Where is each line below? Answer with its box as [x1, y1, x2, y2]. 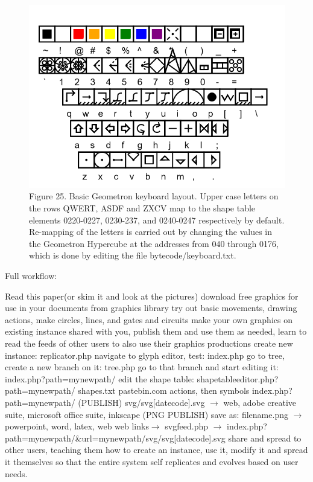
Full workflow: [5, 269, 57, 281]
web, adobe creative [223, 396, 297, 408]
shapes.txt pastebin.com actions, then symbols [78, 384, 250, 397]
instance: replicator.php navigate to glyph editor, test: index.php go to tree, [5, 349, 285, 361]
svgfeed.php [165, 420, 208, 432]
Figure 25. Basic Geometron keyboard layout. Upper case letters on [29, 190, 279, 202]
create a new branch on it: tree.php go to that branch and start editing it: [5, 361, 279, 373]
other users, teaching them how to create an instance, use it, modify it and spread [5, 443, 308, 456]
